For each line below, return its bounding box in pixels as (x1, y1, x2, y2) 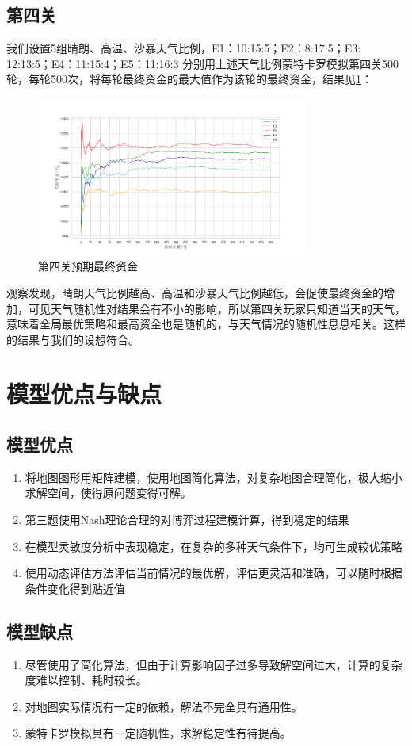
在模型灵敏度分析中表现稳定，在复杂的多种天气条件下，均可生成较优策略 (25, 538, 402, 554)
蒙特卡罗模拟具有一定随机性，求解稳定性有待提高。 (25, 725, 292, 741)
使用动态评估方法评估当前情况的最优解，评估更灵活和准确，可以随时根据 (25, 564, 402, 581)
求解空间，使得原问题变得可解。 (25, 484, 192, 501)
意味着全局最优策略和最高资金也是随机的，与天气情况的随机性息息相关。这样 (6, 316, 406, 332)
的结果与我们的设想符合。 (6, 331, 139, 347)
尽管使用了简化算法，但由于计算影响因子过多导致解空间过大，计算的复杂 (25, 656, 402, 672)
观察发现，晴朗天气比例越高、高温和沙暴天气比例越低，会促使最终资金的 (6, 284, 383, 300)
